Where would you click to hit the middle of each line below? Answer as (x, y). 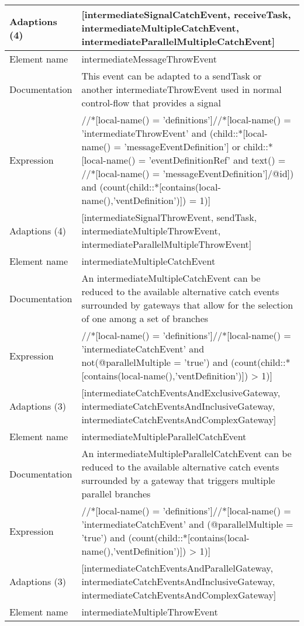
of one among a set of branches (145, 318)
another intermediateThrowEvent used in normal (182, 89)
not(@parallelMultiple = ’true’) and (155, 362)
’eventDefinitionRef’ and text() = (217, 160)
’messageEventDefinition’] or (182, 146)
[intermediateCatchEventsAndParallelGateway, (177, 568)
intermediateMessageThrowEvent (149, 59)
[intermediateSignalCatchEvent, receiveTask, (186, 14)
